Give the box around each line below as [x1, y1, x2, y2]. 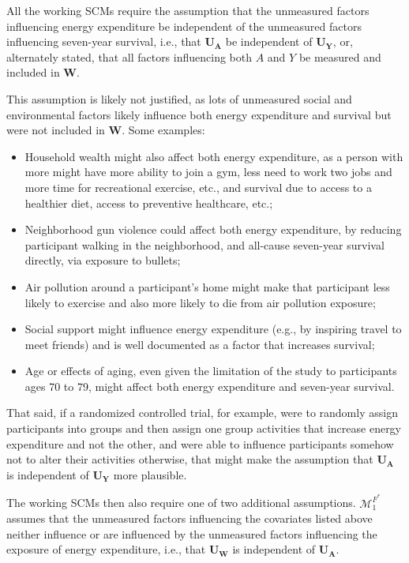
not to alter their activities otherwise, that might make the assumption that [6, 451, 373, 467]
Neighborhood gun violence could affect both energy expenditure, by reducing [24, 221, 402, 238]
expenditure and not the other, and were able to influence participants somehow [6, 435, 394, 452]
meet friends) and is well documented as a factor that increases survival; [24, 336, 375, 352]
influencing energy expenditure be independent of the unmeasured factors [6, 17, 362, 34]
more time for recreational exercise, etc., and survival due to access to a [24, 178, 372, 195]
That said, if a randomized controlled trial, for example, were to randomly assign [6, 404, 398, 421]
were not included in [6, 122, 105, 138]
